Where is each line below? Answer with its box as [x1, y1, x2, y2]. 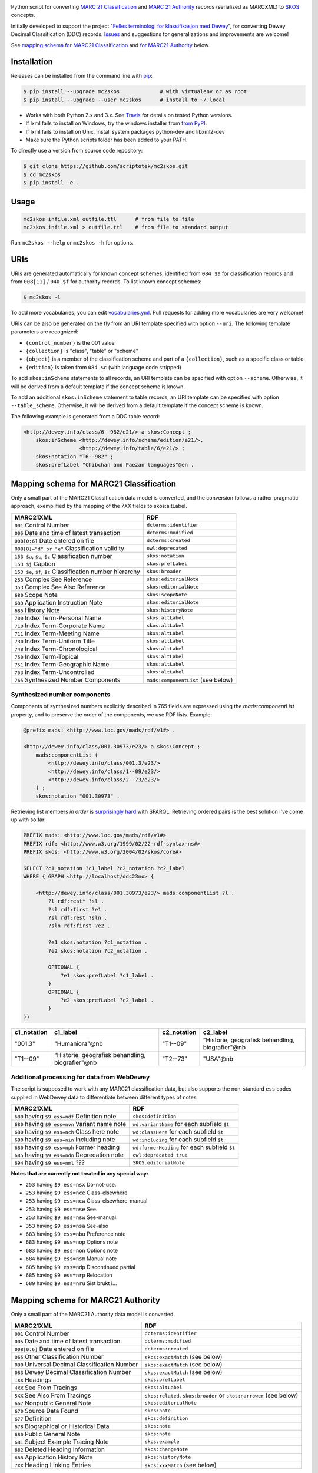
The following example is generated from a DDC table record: [11, 412, 160, 420]
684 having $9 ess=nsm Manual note [25, 1255, 117, 1262]
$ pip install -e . [23, 180, 79, 186]
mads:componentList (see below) [146, 675, 233, 683]
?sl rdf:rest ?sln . [48, 914, 108, 922]
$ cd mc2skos [23, 171, 61, 178]
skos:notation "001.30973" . [35, 792, 120, 800]
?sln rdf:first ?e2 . [48, 923, 111, 929]
